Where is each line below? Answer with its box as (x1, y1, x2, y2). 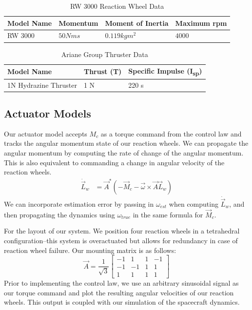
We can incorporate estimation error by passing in (4, 198, 154, 209)
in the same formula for (133, 209, 203, 219)
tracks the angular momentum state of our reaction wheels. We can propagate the (4, 138, 249, 148)
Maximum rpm (175, 18, 227, 28)
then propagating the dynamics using (4, 209, 115, 219)
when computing (169, 198, 218, 209)
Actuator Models (4, 105, 91, 120)
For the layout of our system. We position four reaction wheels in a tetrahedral (4, 226, 240, 236)
